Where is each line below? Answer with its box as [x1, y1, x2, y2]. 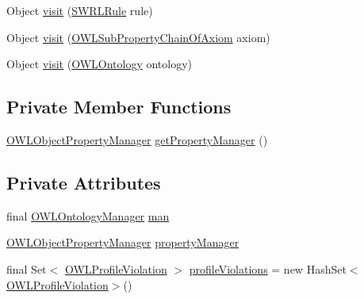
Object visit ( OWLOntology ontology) [6, 56, 193, 72]
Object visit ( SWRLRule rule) [6, 2, 153, 18]
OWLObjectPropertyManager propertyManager [6, 234, 239, 251]
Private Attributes [6, 170, 161, 194]
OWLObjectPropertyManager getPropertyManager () [6, 131, 268, 148]
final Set [6, 260, 47, 277]
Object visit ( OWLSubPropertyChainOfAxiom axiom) [6, 29, 270, 45]
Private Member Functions [6, 94, 232, 119]
